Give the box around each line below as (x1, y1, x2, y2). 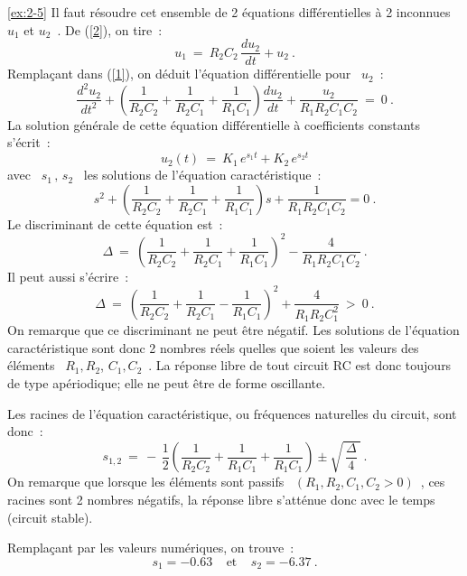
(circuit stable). (7, 507, 93, 526)
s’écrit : (7, 133, 51, 152)
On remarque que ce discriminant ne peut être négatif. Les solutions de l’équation (7, 321, 460, 339)
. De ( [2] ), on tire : (57, 20, 163, 39)
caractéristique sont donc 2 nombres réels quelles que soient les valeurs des (7, 338, 419, 357)
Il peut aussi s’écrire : (7, 266, 129, 285)
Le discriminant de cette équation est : (7, 214, 223, 233)
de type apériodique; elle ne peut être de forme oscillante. (7, 374, 326, 393)
